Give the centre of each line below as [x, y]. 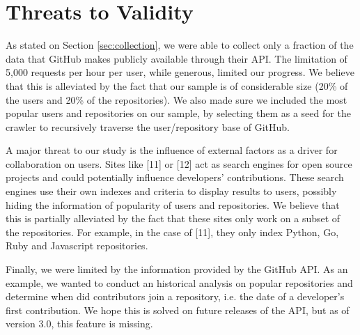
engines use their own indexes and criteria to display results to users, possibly [171, 191]
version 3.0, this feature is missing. [79, 324]
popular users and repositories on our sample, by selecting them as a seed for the [178, 113]
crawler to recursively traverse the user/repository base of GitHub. [148, 126]
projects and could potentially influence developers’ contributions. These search [175, 177]
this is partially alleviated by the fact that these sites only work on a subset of [173, 218]
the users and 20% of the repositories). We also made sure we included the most [177, 99]
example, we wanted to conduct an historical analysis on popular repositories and [179, 282]
